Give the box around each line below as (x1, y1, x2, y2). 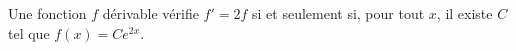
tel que (8, 22, 50, 43)
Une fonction (8, 3, 87, 23)
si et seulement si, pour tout (252, 3, 425, 23)
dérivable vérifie (102, 3, 199, 23)
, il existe (436, 3, 493, 23)
